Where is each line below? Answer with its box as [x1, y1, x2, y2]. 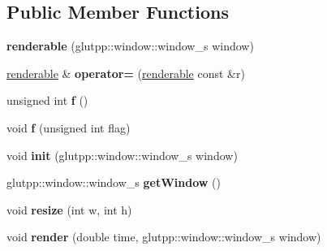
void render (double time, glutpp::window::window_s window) [6, 228, 321, 245]
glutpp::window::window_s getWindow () [6, 174, 222, 191]
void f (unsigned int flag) [6, 119, 131, 136]
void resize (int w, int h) [6, 201, 132, 218]
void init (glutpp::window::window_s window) [6, 146, 238, 163]
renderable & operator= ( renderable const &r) [6, 64, 245, 81]
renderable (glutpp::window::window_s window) [6, 37, 254, 54]
